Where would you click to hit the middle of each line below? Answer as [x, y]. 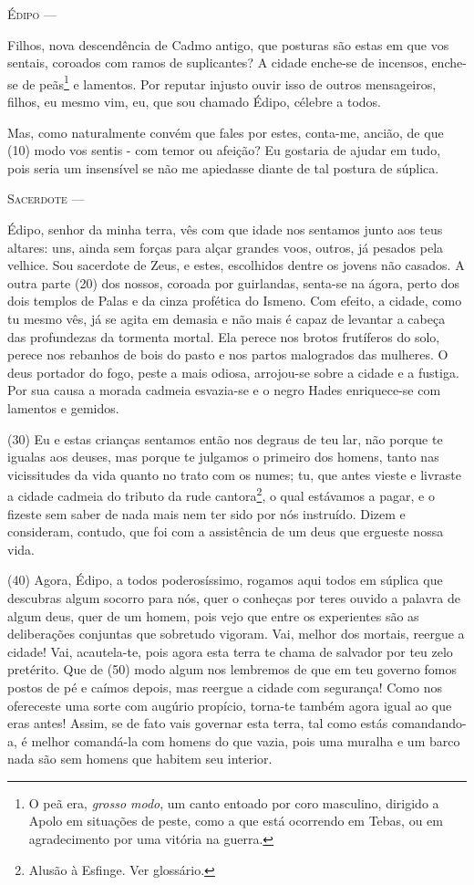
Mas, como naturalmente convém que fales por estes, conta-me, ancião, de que [226, 132]
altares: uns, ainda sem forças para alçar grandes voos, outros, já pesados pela [226, 247]
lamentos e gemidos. [63, 407]
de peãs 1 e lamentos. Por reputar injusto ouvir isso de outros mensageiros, [229, 82]
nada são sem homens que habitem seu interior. [140, 759]
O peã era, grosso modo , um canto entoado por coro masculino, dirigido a [234, 802]
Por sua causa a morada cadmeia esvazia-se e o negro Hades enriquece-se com [224, 390]
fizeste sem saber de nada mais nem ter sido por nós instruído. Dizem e [206, 513]
